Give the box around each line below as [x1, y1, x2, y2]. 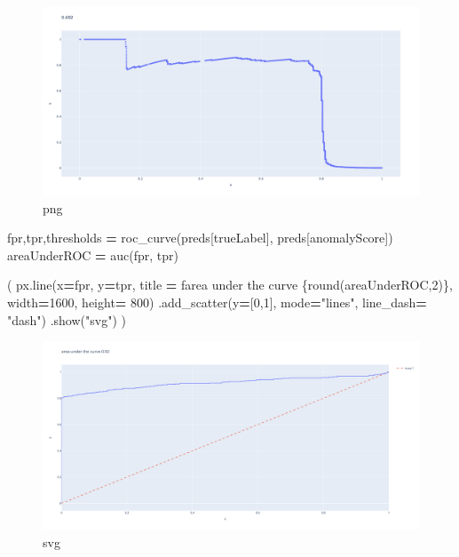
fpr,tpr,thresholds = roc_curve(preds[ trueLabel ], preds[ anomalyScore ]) [7, 228, 393, 247]
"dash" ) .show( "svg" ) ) [7, 310, 126, 329]
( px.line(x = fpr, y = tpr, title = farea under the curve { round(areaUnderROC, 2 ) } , [7, 275, 453, 294]
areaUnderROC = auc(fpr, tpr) [7, 245, 178, 264]
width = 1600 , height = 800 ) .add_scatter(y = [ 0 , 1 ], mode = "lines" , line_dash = [7, 292, 427, 311]
